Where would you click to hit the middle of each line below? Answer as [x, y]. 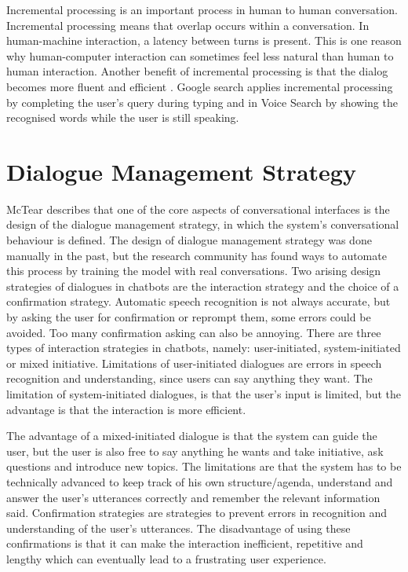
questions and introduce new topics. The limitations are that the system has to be [204, 466]
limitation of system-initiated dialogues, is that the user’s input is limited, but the [204, 394]
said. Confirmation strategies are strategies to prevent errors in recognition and [197, 513]
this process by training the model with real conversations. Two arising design [194, 271]
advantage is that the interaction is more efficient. [126, 409]
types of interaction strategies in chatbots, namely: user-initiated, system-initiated [204, 348]
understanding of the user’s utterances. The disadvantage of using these [178, 528]
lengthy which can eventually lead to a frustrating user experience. [166, 558]
